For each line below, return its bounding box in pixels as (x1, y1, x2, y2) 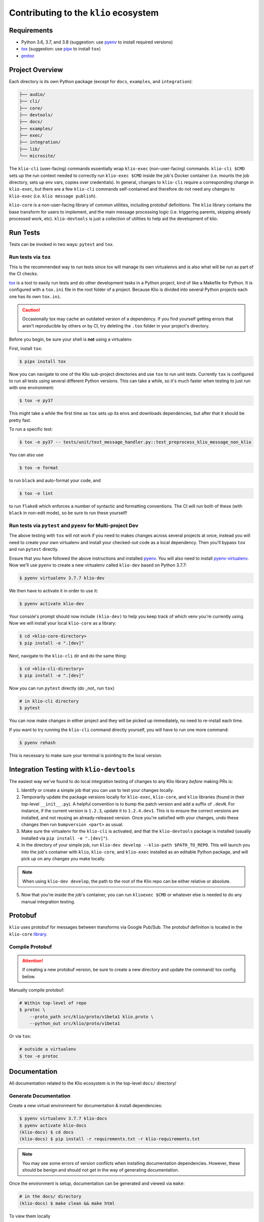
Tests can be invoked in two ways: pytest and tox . (9, 241, 114, 247)
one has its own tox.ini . (9, 293, 62, 299)
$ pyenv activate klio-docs (19, 1122, 87, 1128)
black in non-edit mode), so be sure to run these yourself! (9, 510, 127, 516)
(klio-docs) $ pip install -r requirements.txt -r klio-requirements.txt (19, 1136, 200, 1142)
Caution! (22, 307, 41, 313)
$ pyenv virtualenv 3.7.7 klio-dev (19, 575, 105, 581)
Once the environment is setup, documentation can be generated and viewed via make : (9, 1180, 185, 1186)
